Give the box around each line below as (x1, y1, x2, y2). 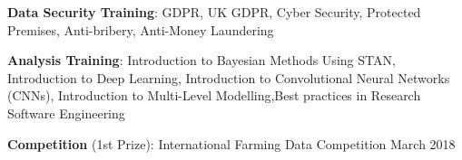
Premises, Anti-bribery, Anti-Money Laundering (7, 20, 274, 39)
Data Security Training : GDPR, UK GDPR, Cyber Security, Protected (7, 3, 421, 21)
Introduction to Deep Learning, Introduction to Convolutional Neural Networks (7, 68, 450, 87)
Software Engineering (7, 103, 125, 122)
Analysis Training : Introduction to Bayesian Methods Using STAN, (7, 51, 396, 70)
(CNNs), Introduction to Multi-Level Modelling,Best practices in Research (7, 86, 421, 105)
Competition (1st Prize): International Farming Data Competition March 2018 (7, 134, 456, 153)
